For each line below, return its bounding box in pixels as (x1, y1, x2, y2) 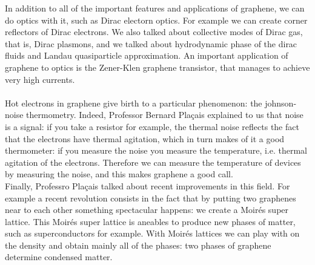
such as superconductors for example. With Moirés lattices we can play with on (5, 227, 300, 240)
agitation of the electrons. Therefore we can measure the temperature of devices (5, 155, 301, 168)
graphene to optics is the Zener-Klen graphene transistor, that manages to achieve (5, 61, 310, 73)
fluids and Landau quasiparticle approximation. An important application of (5, 49, 288, 62)
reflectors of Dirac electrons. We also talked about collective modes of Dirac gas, (5, 25, 303, 38)
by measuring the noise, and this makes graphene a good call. (5, 168, 233, 180)
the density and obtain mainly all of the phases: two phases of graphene (5, 238, 271, 251)
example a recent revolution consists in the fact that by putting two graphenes (5, 191, 296, 204)
